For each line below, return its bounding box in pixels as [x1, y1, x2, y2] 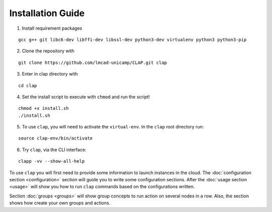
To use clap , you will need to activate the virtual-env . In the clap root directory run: [22, 124, 204, 130]
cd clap [18, 83, 37, 88]
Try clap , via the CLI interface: [22, 147, 87, 153]
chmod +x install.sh [18, 106, 69, 111]
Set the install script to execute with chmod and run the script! [22, 94, 150, 100]
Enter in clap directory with [22, 71, 78, 77]
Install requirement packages [22, 25, 83, 31]
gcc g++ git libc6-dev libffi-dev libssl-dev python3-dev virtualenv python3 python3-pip [18, 37, 247, 42]
